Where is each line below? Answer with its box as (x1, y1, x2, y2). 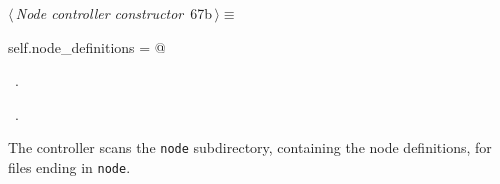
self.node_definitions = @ (8, 36, 166, 57)
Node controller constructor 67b (15, 3, 213, 23)
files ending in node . (8, 157, 131, 178)
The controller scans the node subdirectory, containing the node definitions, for (8, 137, 492, 158)
